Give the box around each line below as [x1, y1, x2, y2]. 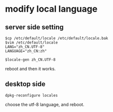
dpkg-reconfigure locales [5, 93, 58, 98]
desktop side [5, 80, 45, 89]
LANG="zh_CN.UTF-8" [5, 45, 45, 49]
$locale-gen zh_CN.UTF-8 [5, 57, 56, 62]
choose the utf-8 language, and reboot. [5, 101, 85, 107]
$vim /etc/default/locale [5, 40, 58, 45]
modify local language [5, 3, 98, 15]
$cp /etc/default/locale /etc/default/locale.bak [5, 36, 109, 41]
